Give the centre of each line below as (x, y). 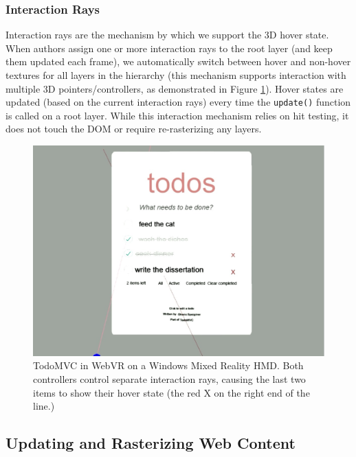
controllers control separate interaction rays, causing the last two (169, 379)
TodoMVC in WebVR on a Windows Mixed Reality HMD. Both (168, 365)
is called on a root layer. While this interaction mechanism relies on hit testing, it (177, 115)
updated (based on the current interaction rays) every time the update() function (178, 102)
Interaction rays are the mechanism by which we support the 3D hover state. (167, 35)
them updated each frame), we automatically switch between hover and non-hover (178, 61)
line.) (44, 406)
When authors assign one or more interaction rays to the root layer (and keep (169, 48)
